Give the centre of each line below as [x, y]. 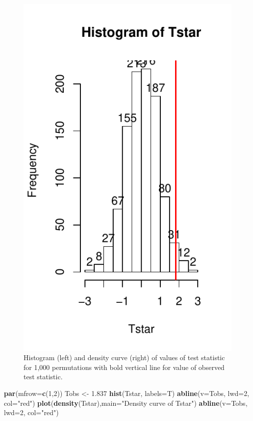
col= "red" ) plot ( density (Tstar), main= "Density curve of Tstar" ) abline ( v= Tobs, [126, 403]
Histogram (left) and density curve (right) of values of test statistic [124, 357]
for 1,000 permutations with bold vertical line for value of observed [124, 367]
